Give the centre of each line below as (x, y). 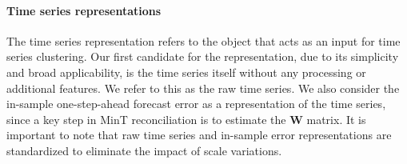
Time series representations (84, 10)
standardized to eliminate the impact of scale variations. (144, 150)
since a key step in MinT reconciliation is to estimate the (146, 119)
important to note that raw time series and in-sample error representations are (199, 135)
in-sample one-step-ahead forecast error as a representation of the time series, (196, 104)
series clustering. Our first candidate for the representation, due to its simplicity (203, 56)
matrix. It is (336, 119)
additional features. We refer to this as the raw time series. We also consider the (203, 88)
